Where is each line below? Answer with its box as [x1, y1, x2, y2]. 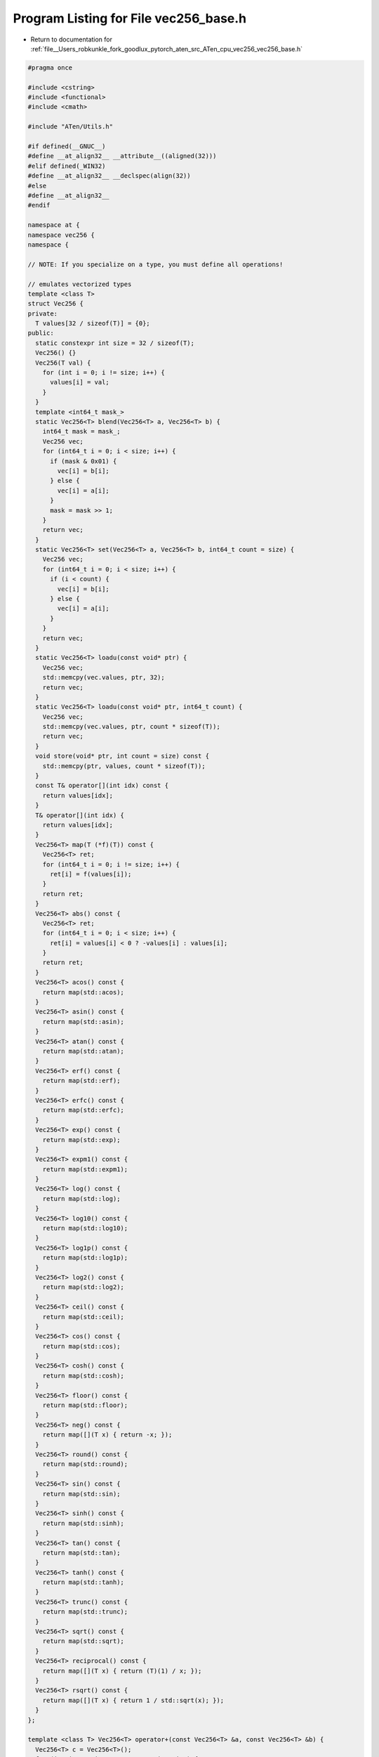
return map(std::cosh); [42, 1371, 124, 1380]
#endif [27, 201, 51, 209]
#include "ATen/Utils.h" [27, 123, 114, 131]
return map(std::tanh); [42, 1578, 124, 1586]
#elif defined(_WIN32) [27, 162, 106, 170]
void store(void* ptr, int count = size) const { [35, 752, 210, 760]
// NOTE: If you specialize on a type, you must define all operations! [27, 260, 284, 268]
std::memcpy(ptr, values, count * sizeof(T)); [42, 762, 206, 770]
